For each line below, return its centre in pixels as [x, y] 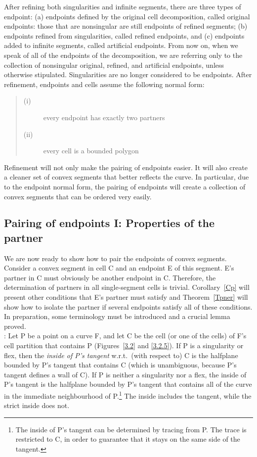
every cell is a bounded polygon [91, 151]
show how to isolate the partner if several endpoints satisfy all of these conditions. [128, 306]
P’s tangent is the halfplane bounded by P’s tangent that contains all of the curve [128, 384]
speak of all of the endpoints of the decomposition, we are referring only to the [123, 55]
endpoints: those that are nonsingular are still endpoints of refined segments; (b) [126, 26]
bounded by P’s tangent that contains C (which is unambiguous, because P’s [120, 365]
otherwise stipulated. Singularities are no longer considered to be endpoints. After [128, 74]
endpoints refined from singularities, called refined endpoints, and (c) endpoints [124, 35]
